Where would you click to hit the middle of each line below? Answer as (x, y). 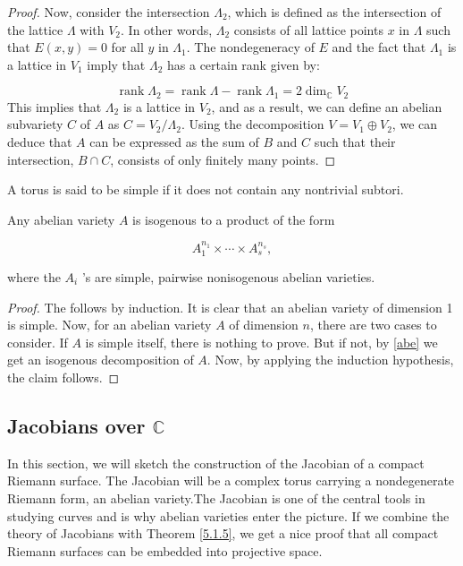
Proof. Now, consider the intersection (109, 12)
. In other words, (167, 29)
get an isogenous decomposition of (101, 360)
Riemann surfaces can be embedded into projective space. (165, 550)
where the (34, 277)
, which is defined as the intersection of (334, 12)
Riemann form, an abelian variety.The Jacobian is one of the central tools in (216, 497)
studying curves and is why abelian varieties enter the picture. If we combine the (228, 515)
